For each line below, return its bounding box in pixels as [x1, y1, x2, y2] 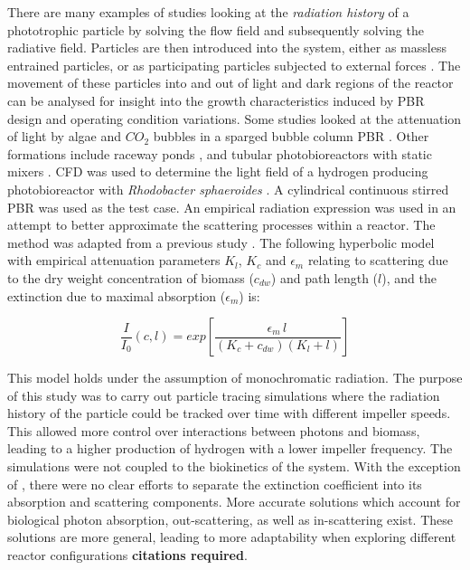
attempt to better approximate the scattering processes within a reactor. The [7, 215, 436, 234]
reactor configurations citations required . [7, 546, 248, 565]
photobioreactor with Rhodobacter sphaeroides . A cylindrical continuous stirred [7, 179, 449, 198]
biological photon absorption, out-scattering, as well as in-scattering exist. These [7, 509, 453, 528]
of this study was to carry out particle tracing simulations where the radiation [7, 385, 440, 404]
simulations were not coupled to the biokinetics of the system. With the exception [7, 457, 461, 476]
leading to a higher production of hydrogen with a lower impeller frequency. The [7, 439, 453, 458]
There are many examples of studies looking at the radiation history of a [7, 3, 409, 21]
